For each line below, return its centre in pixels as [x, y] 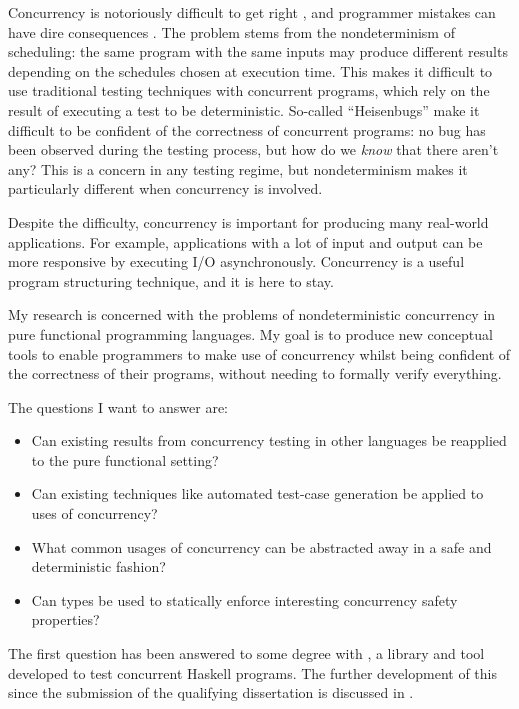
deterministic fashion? [98, 566]
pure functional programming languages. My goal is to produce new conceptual [250, 333]
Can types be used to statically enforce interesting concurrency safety [244, 599]
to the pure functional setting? [125, 459]
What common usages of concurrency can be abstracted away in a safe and [261, 546]
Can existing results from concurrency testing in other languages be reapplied [269, 440]
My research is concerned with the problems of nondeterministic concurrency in [252, 314]
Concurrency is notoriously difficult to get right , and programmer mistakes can [252, 12]
